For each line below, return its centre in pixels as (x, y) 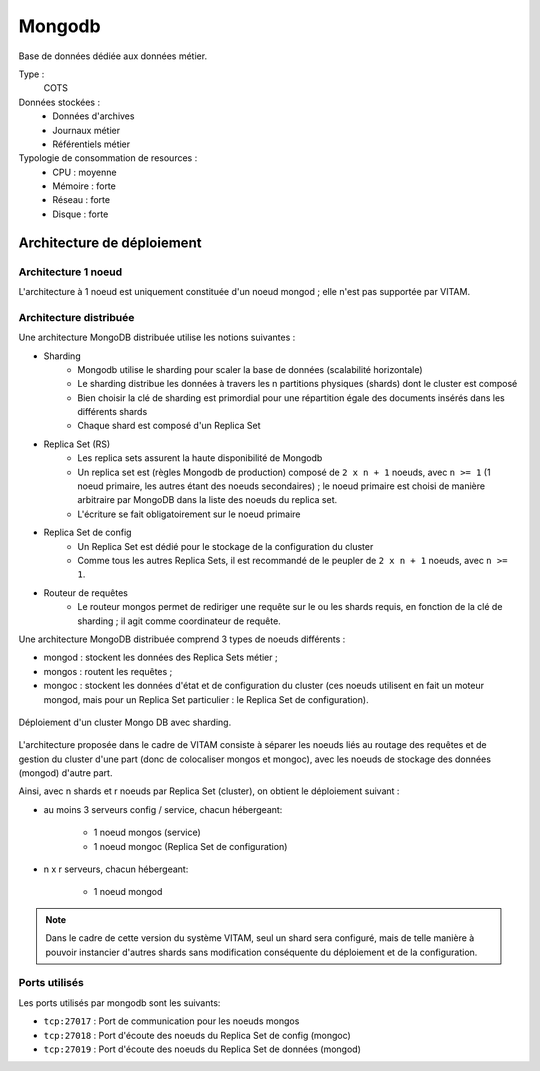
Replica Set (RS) (77, 444)
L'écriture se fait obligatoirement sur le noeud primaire (189, 514)
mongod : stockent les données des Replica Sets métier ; (161, 657)
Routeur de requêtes (86, 592)
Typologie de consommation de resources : (108, 158)
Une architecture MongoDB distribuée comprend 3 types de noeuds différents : (182, 639)
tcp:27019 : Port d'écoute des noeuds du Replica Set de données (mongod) (202, 1049)
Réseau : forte (81, 200)
